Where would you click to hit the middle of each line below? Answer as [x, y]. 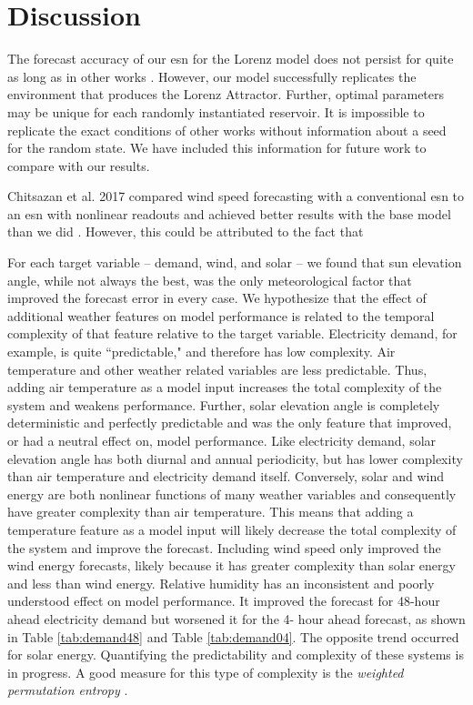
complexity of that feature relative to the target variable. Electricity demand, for [232, 333]
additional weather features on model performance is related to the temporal [221, 315]
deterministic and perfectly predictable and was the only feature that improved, [230, 423]
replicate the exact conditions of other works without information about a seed [227, 130]
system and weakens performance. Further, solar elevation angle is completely [224, 404]
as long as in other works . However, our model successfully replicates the [212, 76]
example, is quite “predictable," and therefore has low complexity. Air [201, 352]
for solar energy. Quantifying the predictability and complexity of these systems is [236, 655]
